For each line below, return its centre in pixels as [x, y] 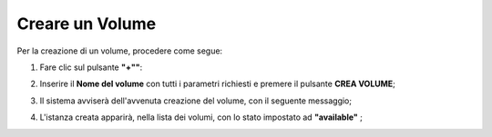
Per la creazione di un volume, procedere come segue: [120, 51]
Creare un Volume [87, 24]
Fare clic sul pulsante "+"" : [91, 67]
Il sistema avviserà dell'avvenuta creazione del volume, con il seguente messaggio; [196, 101]
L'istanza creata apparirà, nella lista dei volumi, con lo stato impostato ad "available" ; [201, 117]
